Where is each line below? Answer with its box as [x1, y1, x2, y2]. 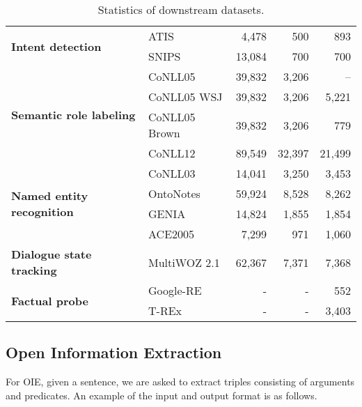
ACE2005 [148, 226, 195, 242]
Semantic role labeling [11, 107, 136, 123]
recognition [11, 203, 74, 220]
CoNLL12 [148, 145, 196, 161]
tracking [11, 262, 57, 278]
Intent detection [11, 38, 102, 54]
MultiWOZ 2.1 [148, 254, 220, 270]
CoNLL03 [148, 165, 196, 181]
